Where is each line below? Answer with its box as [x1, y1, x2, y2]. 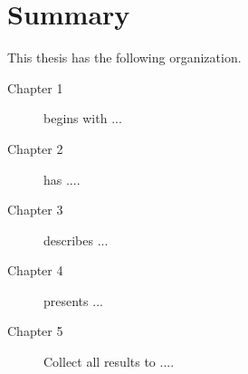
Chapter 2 [7, 139, 63, 158]
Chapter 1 [7, 78, 63, 97]
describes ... [43, 230, 109, 249]
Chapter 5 [7, 321, 63, 340]
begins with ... [43, 109, 122, 128]
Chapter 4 [7, 261, 63, 280]
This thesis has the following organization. [7, 48, 242, 67]
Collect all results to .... [43, 352, 175, 371]
